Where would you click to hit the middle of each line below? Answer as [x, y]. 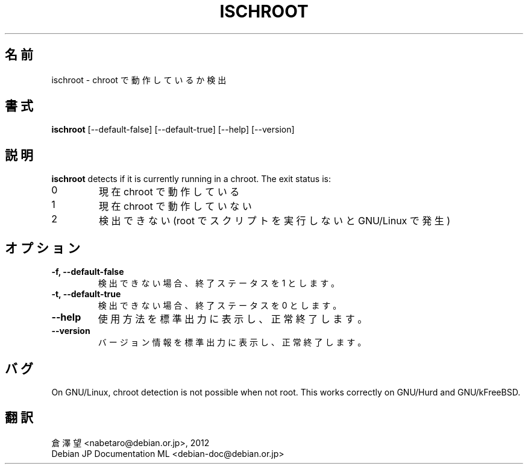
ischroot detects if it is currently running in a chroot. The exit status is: [191, 179]
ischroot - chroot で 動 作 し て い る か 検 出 [139, 80]
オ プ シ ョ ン [42, 248]
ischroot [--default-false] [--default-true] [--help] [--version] [173, 130]
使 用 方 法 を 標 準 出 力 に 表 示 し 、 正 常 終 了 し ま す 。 [233, 319]
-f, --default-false [88, 272]
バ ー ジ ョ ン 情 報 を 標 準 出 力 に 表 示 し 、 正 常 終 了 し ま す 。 [232, 342]
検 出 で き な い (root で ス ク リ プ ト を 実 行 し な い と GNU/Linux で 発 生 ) [275, 221]
